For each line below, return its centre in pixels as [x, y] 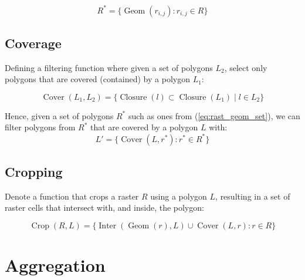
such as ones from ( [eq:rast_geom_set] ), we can [214, 115]
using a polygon [179, 196]
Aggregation [55, 265]
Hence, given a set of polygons [59, 115]
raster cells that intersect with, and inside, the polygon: [104, 208]
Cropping [34, 171]
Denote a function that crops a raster [72, 196]
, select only [246, 67]
